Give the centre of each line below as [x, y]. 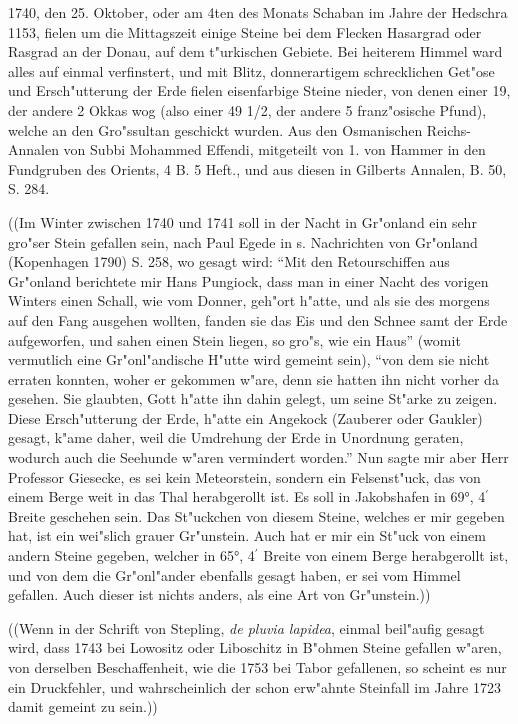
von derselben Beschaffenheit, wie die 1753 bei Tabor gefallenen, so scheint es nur [257, 667]
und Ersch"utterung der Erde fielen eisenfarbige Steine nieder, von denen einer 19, [259, 90]
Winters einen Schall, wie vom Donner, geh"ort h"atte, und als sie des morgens [249, 300]
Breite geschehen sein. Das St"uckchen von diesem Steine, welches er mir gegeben [256, 515]
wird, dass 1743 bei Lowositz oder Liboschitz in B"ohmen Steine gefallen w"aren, [255, 647]
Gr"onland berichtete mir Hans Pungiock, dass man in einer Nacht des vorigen [248, 280]
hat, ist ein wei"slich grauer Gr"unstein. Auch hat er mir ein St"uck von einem [247, 535]
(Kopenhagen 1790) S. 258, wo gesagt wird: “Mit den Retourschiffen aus [229, 261]
